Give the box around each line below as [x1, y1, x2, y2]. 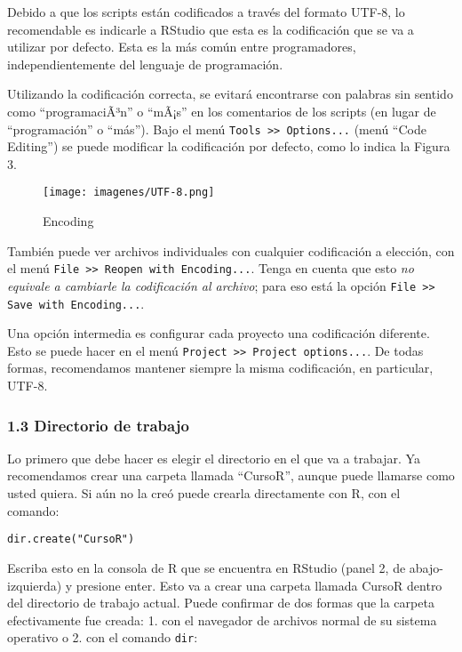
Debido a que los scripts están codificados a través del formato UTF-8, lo [7, 3, 405, 20]
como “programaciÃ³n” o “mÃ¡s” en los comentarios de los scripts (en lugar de [7, 101, 436, 120]
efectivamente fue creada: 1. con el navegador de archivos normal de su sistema [7, 610, 437, 629]
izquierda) [7, 576, 62, 594]
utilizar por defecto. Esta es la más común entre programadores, [7, 37, 356, 56]
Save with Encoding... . [7, 294, 145, 312]
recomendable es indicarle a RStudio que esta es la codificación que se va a [7, 20, 414, 38]
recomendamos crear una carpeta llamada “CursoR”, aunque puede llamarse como [7, 466, 455, 485]
